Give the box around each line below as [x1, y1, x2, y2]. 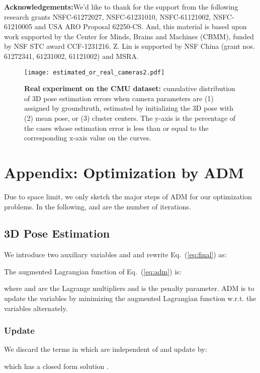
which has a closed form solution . [4, 361, 109, 371]
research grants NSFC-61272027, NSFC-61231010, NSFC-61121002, [4, 11, 211, 22]
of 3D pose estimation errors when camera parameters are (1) [24, 93, 214, 103]
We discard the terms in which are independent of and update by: [4, 344, 207, 354]
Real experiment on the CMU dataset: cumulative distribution [24, 83, 235, 94]
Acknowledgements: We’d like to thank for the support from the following [4, 2, 238, 12]
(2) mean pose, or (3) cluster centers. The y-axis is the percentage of [24, 113, 236, 123]
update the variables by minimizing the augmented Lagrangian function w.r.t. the [4, 293, 256, 304]
